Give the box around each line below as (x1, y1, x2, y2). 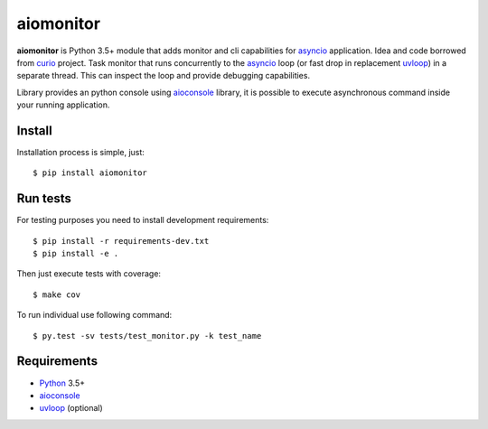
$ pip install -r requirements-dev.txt (33, 236, 210, 246)
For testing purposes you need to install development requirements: (16, 215, 269, 226)
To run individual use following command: (16, 310, 173, 321)
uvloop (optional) (39, 403, 103, 414)
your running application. (16, 99, 110, 110)
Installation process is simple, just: (16, 147, 145, 158)
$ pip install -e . (33, 248, 119, 259)
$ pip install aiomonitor (33, 168, 148, 178)
